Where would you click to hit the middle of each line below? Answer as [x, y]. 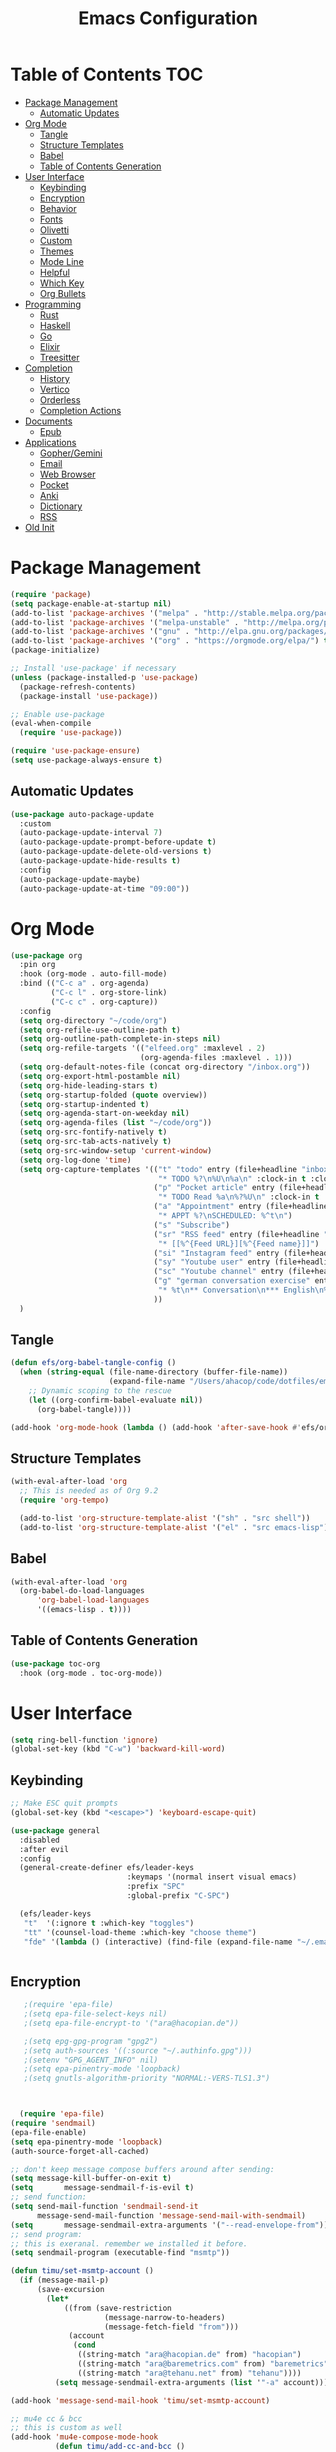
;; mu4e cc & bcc [46, 2418]
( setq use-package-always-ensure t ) [86, 760]
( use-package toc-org [55, 1663]
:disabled [39, 1840]
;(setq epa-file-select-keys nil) [95, 2014]
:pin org [37, 965]
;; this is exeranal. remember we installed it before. [129, 2243]
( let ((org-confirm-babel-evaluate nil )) [115, 1400]
